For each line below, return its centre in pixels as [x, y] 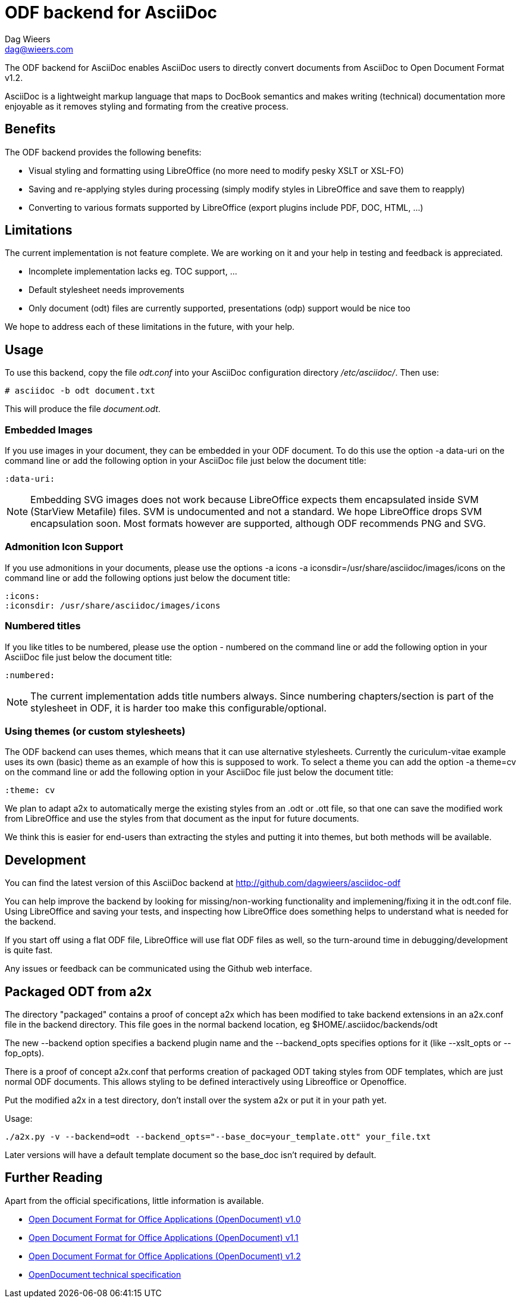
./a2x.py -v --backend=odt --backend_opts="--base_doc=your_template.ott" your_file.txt [218, 1136]
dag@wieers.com [39, 49]
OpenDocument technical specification [105, 1274]
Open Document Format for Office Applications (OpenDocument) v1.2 [165, 1256]
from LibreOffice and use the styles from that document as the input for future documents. [182, 819]
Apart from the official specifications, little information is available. [134, 1200]
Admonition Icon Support [64, 547]
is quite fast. [29, 950]
